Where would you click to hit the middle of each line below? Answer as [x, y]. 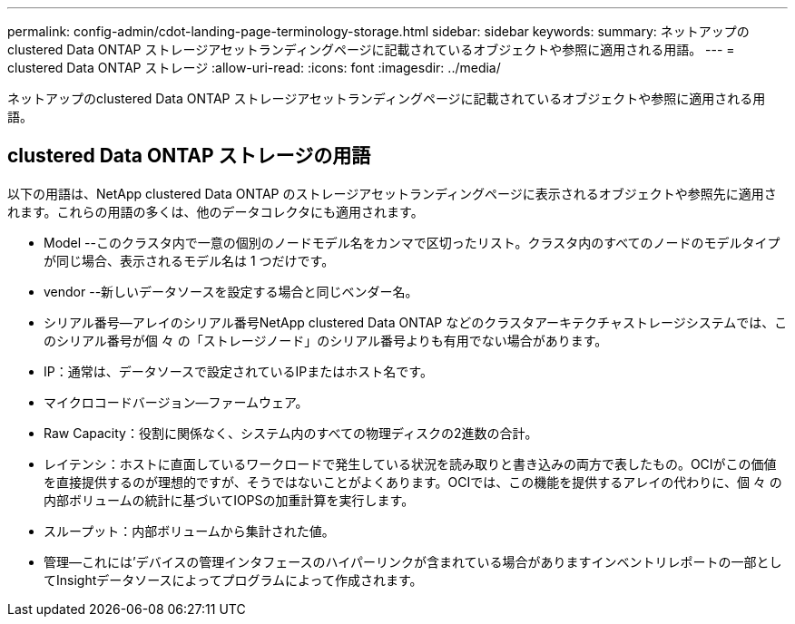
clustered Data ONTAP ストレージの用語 [189, 156]
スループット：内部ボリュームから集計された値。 [189, 531]
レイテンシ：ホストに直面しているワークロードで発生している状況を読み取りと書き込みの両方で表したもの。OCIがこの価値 [410, 463]
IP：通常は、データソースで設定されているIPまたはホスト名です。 [238, 371]
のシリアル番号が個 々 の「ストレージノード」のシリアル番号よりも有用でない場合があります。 [326, 340]
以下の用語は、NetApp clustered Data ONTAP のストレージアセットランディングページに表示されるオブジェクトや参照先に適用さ [392, 193]
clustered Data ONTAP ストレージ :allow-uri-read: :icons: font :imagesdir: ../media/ [254, 68]
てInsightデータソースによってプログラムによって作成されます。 [233, 580]
